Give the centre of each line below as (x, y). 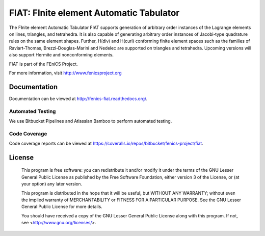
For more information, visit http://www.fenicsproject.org (66, 73)
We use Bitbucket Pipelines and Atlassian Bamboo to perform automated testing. (91, 121)
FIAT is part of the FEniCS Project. (43, 64)
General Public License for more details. (62, 207)
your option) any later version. (52, 184)
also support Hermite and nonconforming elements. (61, 55)
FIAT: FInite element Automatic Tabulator (94, 13)
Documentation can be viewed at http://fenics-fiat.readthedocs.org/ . (78, 99)
